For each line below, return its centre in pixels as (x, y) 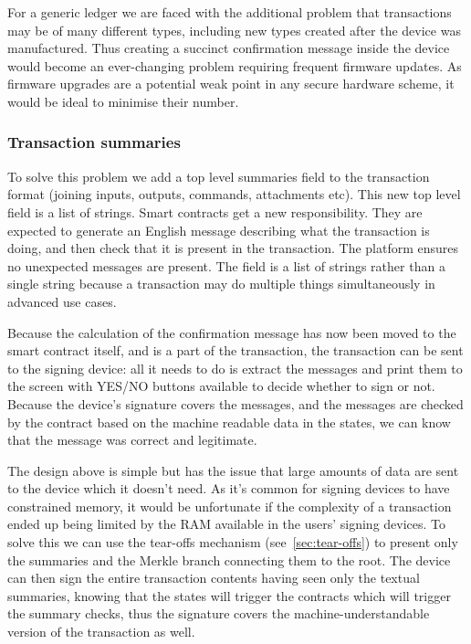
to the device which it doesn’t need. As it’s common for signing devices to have (229, 488)
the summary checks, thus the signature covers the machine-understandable (219, 613)
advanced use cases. (62, 301)
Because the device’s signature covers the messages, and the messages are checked (235, 403)
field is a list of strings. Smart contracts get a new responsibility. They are (215, 211)
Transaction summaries (94, 142)
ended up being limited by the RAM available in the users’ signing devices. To (227, 524)
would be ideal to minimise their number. (123, 101)
